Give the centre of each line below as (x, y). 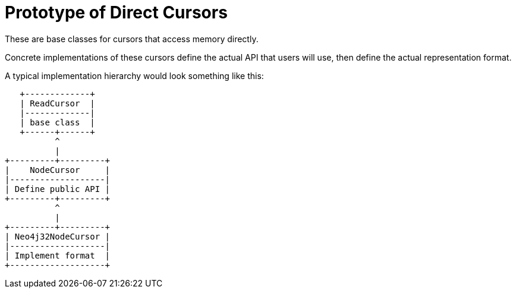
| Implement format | (58, 255)
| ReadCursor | (57, 103)
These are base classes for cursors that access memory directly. (132, 39)
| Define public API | (58, 189)
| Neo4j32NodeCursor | (58, 236)
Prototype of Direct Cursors (116, 12)
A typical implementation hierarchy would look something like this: (134, 75)
